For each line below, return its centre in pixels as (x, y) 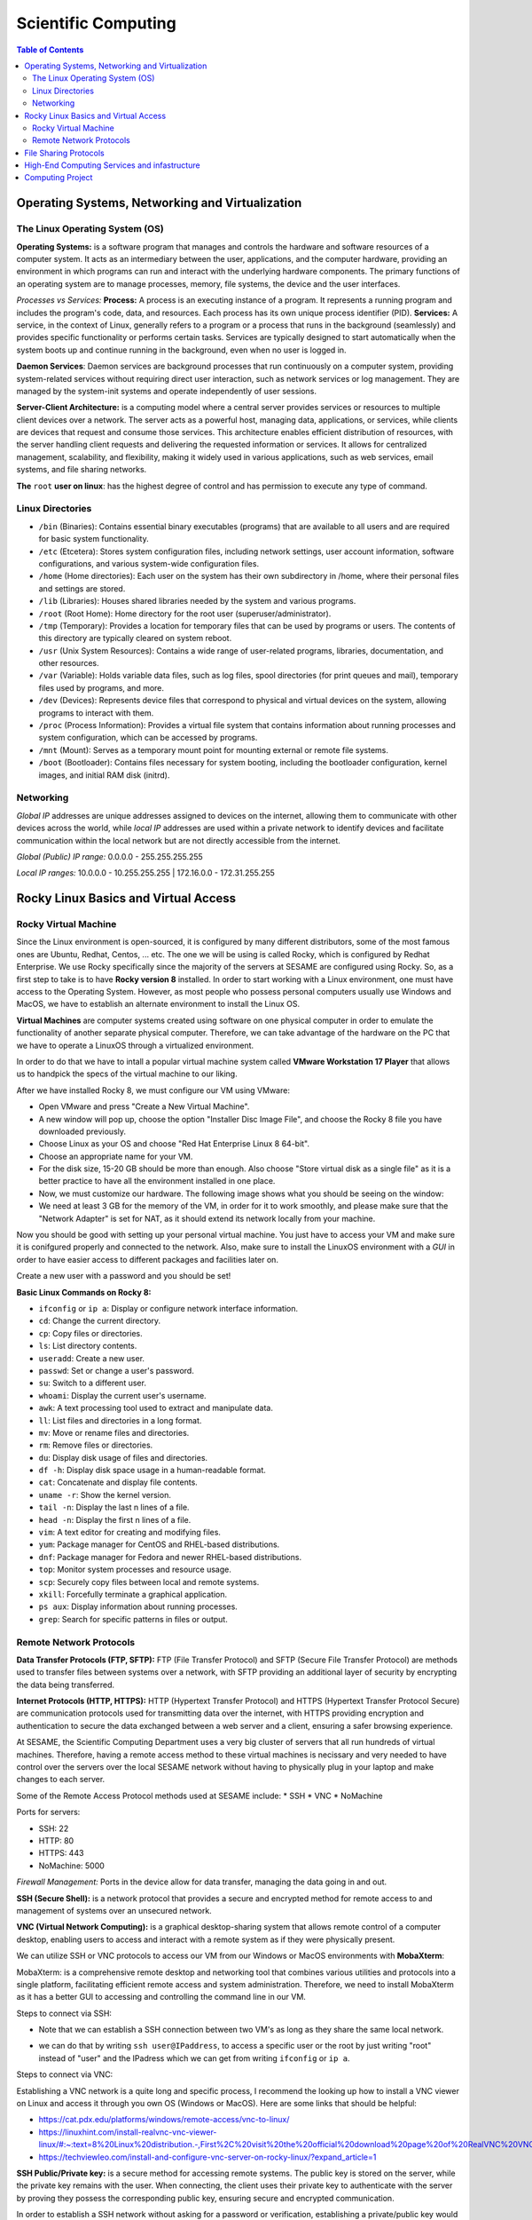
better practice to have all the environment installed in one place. (157, 1181)
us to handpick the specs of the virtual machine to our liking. (127, 1074)
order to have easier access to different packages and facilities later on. (148, 1259)
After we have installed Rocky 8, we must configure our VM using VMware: (153, 1090)
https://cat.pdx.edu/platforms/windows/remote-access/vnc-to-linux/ (164, 2120)
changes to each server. (61, 1780)
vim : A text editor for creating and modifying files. (130, 1533)
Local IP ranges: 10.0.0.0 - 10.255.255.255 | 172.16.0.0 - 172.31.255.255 (145, 873)
